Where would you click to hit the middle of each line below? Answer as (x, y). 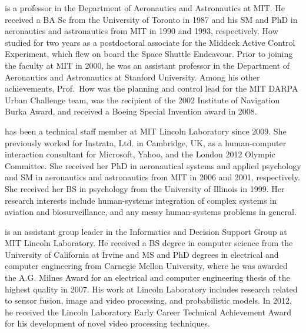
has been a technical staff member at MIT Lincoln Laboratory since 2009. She (146, 131)
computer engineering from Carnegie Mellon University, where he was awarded (146, 266)
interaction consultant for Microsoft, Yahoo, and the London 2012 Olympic (140, 154)
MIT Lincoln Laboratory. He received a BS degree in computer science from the (149, 243)
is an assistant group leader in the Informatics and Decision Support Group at (146, 231)
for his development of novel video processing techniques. (107, 323)
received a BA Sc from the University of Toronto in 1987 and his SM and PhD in (151, 19)
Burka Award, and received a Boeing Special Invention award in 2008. (131, 111)
